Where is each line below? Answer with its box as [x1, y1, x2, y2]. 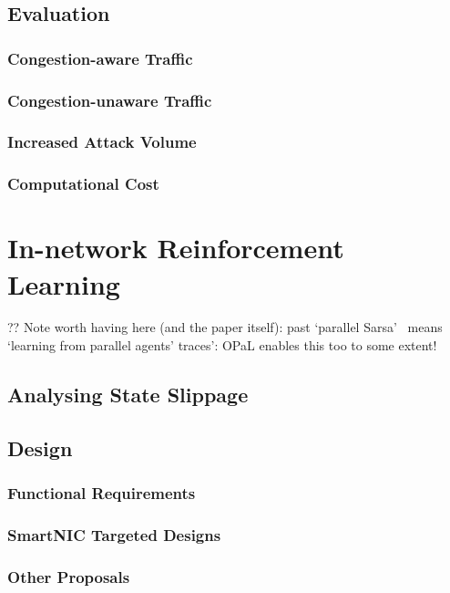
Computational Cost [7, 172, 159, 195]
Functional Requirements [7, 482, 196, 505]
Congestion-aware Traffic [7, 47, 193, 69]
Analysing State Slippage [7, 380, 249, 409]
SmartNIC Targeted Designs [7, 523, 221, 546]
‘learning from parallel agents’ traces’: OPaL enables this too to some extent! [7, 336, 437, 355]
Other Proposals [7, 565, 130, 588]
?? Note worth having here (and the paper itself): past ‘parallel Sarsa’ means [7, 317, 443, 337]
